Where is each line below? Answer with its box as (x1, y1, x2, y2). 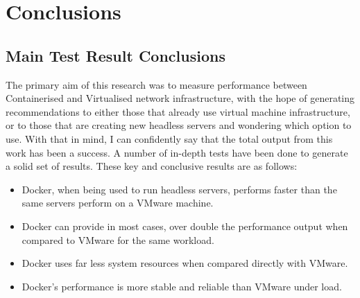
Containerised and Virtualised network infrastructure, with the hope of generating (6, 91, 355, 105)
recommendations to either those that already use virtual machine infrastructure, (6, 104, 350, 119)
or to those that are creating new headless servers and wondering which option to (6, 118, 352, 132)
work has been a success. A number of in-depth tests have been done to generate (6, 145, 348, 159)
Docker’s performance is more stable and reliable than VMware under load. (22, 279, 342, 293)
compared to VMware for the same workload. (22, 232, 214, 247)
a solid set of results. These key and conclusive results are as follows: (6, 159, 298, 173)
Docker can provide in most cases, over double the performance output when (22, 218, 348, 233)
